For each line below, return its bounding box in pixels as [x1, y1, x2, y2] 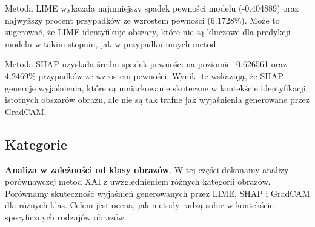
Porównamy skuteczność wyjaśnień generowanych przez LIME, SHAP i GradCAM [5, 186, 310, 199]
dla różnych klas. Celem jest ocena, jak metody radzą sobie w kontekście [5, 199, 274, 211]
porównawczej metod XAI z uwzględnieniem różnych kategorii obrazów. [5, 175, 271, 188]
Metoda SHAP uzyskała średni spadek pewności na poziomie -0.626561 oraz [5, 58, 287, 70]
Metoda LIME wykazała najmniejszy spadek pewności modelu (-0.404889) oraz [5, 2, 299, 14]
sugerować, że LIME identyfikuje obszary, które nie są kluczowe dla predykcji [5, 25, 291, 38]
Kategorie [5, 134, 67, 153]
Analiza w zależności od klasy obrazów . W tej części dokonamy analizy [5, 163, 289, 176]
